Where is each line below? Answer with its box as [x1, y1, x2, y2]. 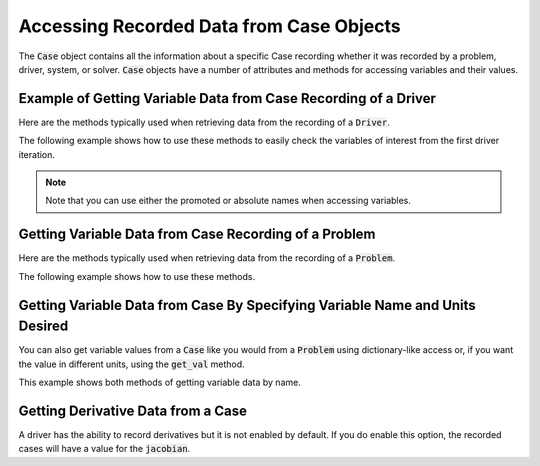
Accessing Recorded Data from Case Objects [18, 15, 401, 37]
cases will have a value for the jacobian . [18, 443, 191, 455]
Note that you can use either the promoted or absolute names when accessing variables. [45, 195, 412, 207]
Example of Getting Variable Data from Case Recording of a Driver [18, 90, 437, 107]
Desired [18, 318, 69, 335]
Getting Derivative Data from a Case [18, 402, 247, 419]
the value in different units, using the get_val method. [18, 358, 245, 370]
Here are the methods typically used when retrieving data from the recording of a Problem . [18, 252, 395, 264]
